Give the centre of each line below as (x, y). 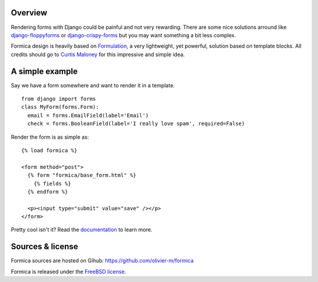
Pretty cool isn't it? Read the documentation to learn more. (82, 229)
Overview (29, 13)
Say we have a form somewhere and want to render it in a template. (93, 85)
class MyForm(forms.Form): (60, 107)
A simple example (44, 71)
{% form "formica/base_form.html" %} (82, 175)
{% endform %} (48, 191)
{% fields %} (52, 183)
